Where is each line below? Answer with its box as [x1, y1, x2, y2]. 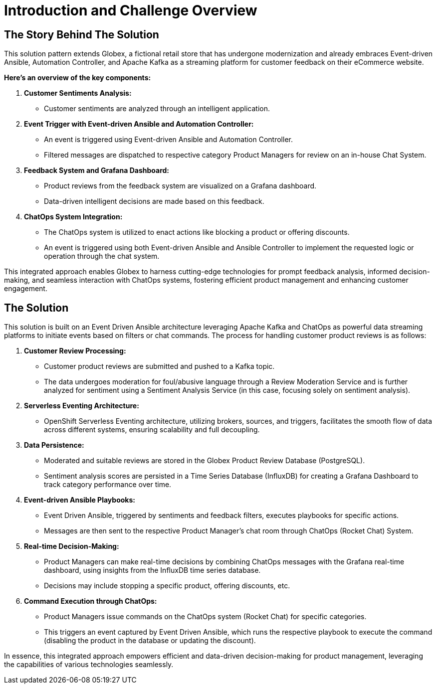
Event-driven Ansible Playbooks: [24, 496, 135, 505]
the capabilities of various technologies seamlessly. [4, 660, 174, 669]
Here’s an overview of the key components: [4, 73, 151, 82]
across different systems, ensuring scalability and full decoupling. [44, 425, 260, 434]
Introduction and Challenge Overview [4, 2, 257, 19]
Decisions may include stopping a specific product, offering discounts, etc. [44, 581, 290, 590]
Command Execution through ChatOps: [24, 597, 157, 606]
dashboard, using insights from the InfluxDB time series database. [44, 566, 261, 575]
